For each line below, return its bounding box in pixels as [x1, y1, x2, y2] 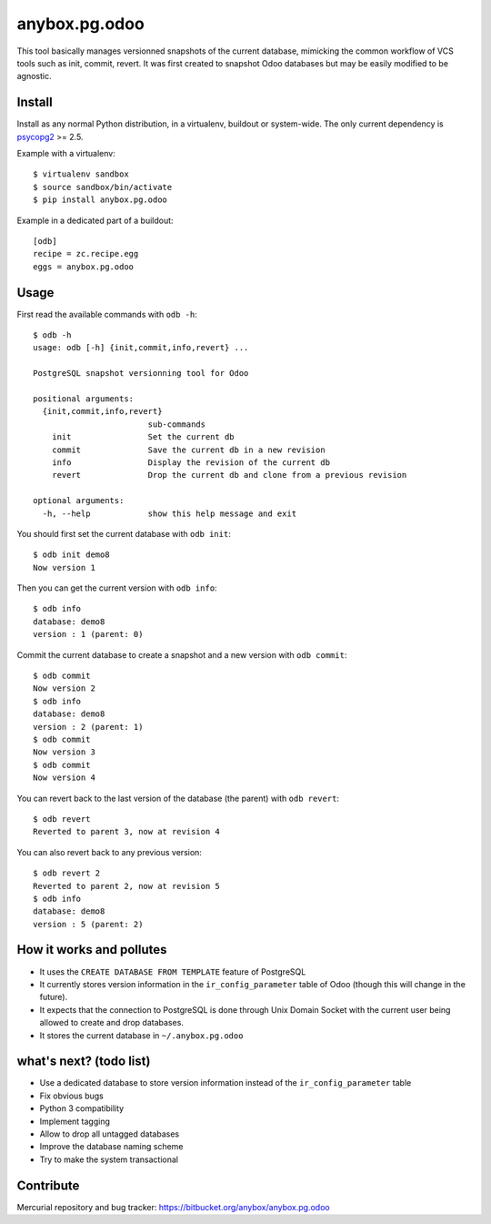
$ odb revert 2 [33, 868, 101, 878]
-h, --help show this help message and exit [42, 508, 297, 519]
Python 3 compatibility [39, 1103, 125, 1114]
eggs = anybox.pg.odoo [33, 261, 135, 272]
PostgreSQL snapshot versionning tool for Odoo [33, 369, 249, 379]
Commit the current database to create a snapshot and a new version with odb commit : [16, 649, 347, 660]
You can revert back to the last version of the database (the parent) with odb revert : [16, 793, 340, 804]
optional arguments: [33, 496, 125, 506]
